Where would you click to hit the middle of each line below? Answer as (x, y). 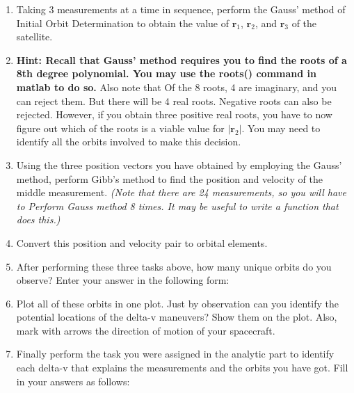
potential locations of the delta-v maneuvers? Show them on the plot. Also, (177, 317)
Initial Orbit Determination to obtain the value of (122, 23)
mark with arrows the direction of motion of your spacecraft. (146, 330)
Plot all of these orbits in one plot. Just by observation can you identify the (177, 303)
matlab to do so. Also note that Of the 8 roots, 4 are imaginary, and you (177, 87)
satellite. (34, 37)
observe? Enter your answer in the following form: (123, 280)
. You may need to (281, 128)
